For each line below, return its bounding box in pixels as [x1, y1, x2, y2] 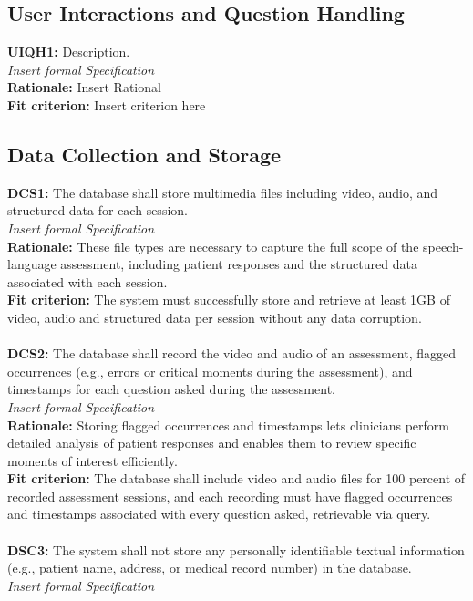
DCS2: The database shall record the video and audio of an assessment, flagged [7, 344, 457, 363]
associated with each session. [7, 272, 168, 291]
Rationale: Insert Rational [7, 78, 161, 97]
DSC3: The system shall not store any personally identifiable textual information [7, 540, 465, 559]
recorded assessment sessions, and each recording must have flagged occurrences [7, 486, 453, 505]
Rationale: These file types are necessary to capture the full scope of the [7, 236, 419, 255]
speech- [423, 236, 464, 255]
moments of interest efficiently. [7, 451, 178, 470]
